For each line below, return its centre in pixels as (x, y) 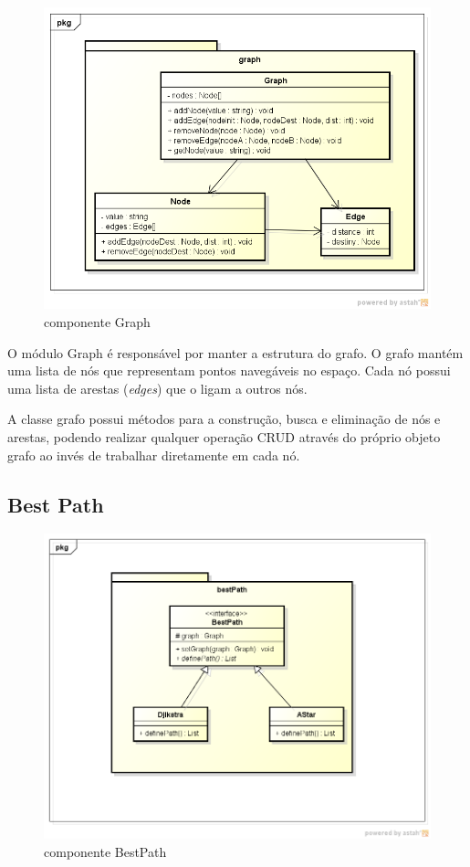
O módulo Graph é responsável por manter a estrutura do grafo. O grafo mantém (235, 352)
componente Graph (97, 321)
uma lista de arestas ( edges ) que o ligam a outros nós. (157, 388)
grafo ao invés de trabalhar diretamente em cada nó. (154, 455)
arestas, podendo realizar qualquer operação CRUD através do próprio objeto (224, 436)
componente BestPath (105, 851)
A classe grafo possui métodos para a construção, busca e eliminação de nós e (224, 419)
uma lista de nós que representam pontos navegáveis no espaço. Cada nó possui (229, 370)
